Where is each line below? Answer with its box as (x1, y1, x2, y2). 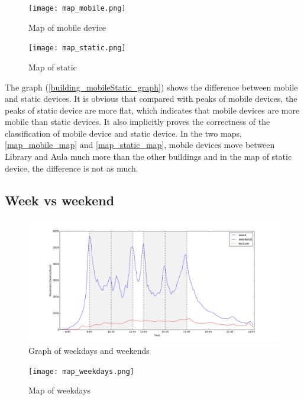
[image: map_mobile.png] (28, 4, 126, 12)
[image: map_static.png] (28, 44, 126, 53)
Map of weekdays (28, 384, 91, 396)
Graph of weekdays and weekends (28, 344, 150, 356)
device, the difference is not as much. (5, 162, 138, 174)
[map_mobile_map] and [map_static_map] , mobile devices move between (5, 138, 275, 151)
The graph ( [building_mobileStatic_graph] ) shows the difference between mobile (5, 80, 298, 93)
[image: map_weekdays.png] (28, 367, 134, 376)
